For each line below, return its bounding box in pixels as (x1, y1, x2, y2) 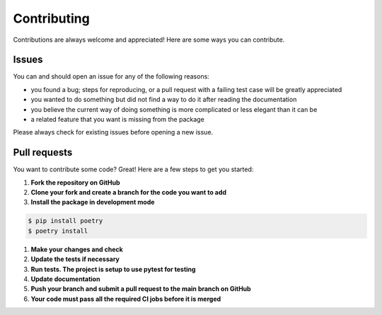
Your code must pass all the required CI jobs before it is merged (30, 294, 221, 303)
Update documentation (30, 275, 100, 283)
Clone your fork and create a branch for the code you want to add (30, 188, 226, 197)
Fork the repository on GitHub (30, 178, 120, 187)
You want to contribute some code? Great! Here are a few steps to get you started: (13, 165, 254, 173)
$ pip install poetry (28, 217, 103, 225)
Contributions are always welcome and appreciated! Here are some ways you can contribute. (13, 35, 285, 44)
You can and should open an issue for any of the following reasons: (13, 72, 210, 81)
